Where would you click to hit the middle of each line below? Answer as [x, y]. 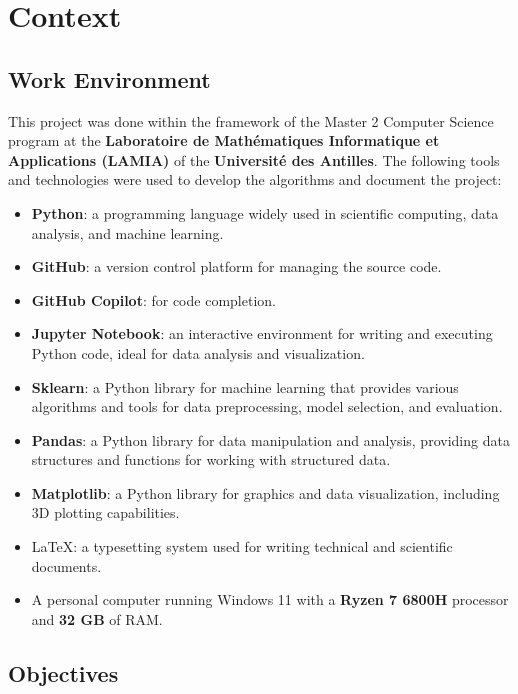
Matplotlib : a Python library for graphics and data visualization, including [265, 492]
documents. [66, 565]
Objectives [63, 672]
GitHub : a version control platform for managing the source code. [236, 266]
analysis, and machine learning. [127, 232]
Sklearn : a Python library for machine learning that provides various [245, 386]
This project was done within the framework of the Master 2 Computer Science [251, 120]
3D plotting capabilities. [105, 512]
